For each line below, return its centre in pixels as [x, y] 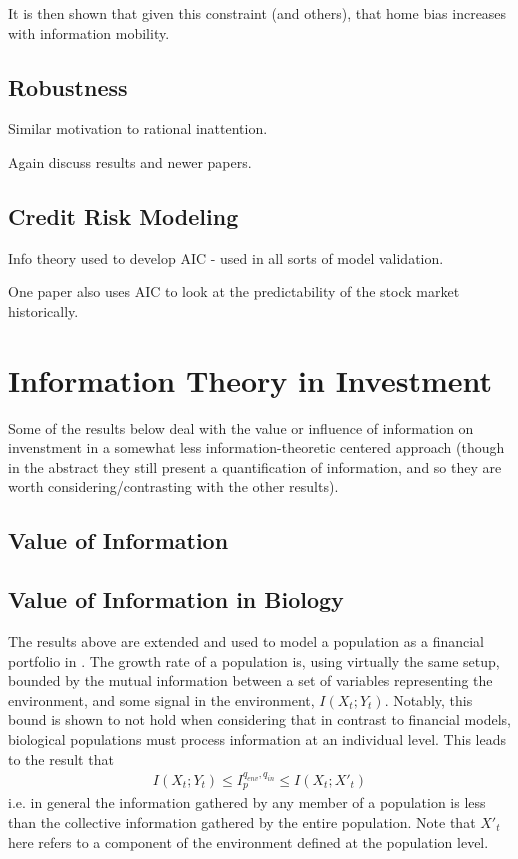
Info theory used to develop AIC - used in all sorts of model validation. [226, 257]
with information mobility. [89, 32]
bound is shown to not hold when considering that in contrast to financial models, [259, 719]
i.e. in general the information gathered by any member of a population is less [247, 802]
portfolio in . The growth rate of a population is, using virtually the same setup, [254, 660]
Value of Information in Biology [176, 599]
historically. [43, 310]
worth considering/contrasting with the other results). [173, 486]
